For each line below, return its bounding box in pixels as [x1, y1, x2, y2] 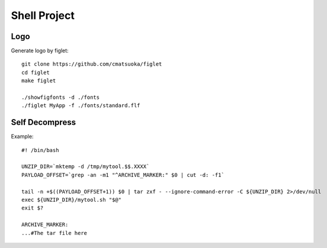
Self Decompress [11, 117, 76, 127]
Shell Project [11, 9, 75, 22]
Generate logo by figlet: [11, 47, 69, 54]
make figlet [21, 78, 56, 84]
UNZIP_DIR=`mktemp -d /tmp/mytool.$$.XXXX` [21, 163, 150, 170]
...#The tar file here [21, 230, 88, 236]
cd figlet [21, 69, 50, 76]
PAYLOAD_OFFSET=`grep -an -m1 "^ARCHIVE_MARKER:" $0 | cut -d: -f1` [21, 172, 225, 178]
